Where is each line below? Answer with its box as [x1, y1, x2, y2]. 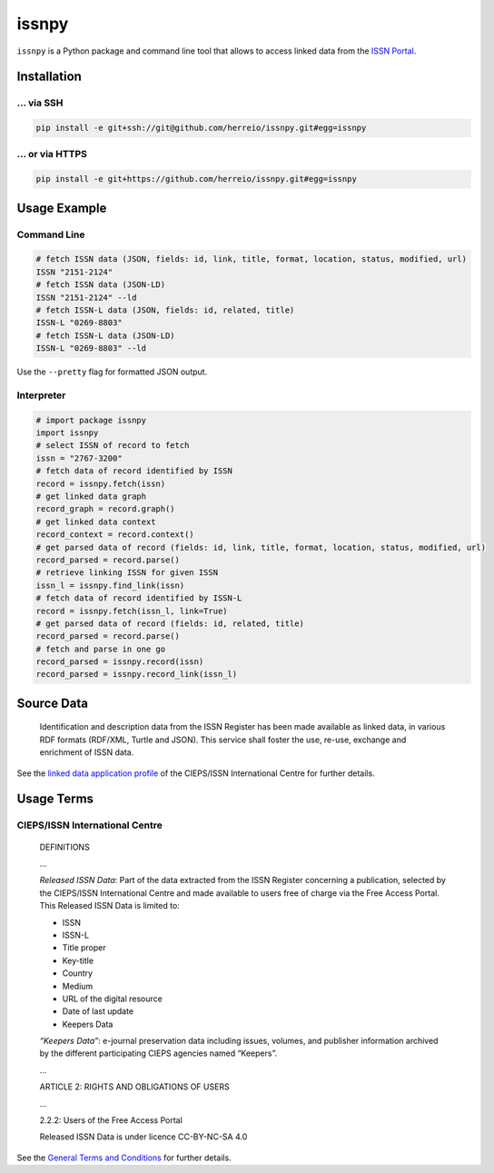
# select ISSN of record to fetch [35, 441, 190, 451]
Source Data [16, 695, 88, 711]
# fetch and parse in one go [35, 643, 166, 654]
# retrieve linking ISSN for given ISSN [35, 568, 218, 578]
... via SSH [16, 96, 64, 109]
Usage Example [16, 200, 107, 215]
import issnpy [35, 428, 99, 438]
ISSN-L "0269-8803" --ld [35, 343, 147, 353]
